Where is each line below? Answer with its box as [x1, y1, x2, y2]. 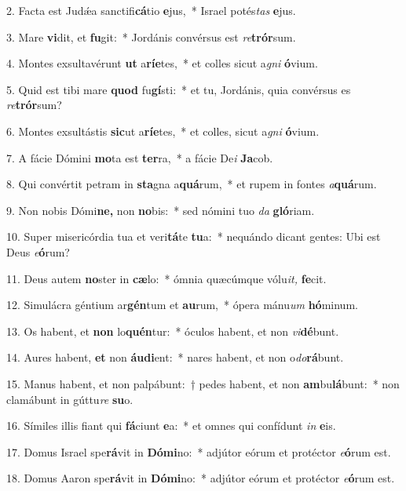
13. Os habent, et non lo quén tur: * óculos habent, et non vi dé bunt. [6, 322, 339, 339]
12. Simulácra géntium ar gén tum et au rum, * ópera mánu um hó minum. [6, 296, 358, 313]
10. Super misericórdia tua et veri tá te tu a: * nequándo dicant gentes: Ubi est [6, 228, 381, 245]
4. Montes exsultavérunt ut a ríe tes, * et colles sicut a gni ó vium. [6, 55, 318, 71]
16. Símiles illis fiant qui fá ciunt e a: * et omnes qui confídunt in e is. [6, 417, 336, 434]
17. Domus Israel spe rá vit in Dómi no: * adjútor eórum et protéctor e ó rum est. [6, 443, 391, 460]
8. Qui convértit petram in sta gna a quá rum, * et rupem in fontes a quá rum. [6, 176, 377, 192]
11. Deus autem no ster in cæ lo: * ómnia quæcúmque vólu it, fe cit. [6, 270, 327, 286]
